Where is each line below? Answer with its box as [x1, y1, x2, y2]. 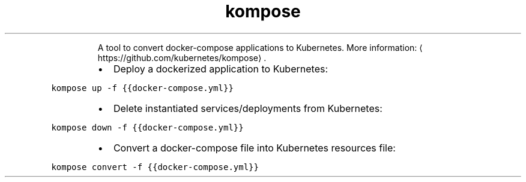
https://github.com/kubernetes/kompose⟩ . [97, 52, 267, 63]
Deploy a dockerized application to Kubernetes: [113, 62, 328, 75]
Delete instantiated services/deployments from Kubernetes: [113, 102, 382, 114]
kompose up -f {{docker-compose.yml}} [51, 83, 234, 93]
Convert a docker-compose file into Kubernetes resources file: [113, 141, 396, 154]
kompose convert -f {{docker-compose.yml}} [51, 162, 259, 172]
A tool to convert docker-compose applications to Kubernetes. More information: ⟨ [97, 42, 423, 53]
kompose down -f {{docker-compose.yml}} [51, 122, 244, 132]
